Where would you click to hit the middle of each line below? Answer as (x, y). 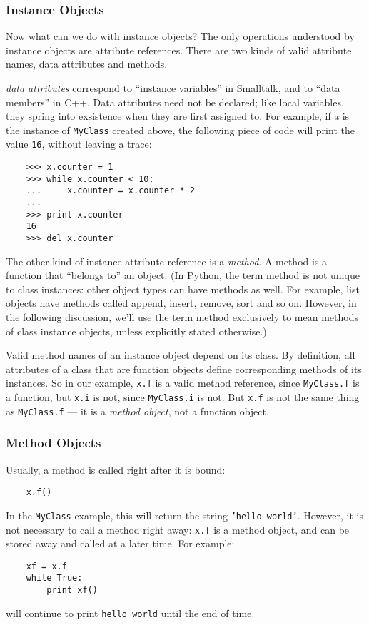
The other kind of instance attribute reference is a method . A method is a (167, 261)
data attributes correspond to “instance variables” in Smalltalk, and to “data (173, 88)
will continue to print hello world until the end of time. (130, 613)
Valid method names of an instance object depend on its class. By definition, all (181, 355)
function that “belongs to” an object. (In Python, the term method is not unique (183, 275)
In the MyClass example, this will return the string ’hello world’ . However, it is (184, 515)
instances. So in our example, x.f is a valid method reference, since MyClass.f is (183, 383)
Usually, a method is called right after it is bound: (116, 469)
